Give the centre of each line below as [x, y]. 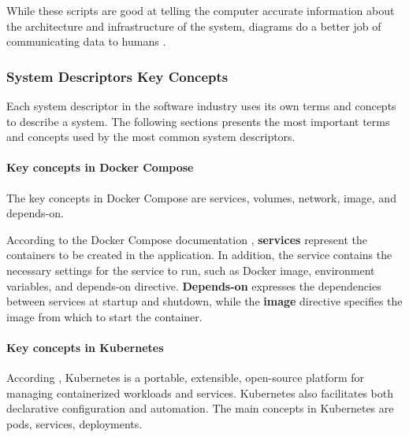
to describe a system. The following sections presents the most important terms [198, 121]
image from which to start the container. [104, 316]
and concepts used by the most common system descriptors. [151, 137]
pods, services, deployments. [74, 423]
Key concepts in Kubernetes [85, 347]
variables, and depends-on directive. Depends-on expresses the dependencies [194, 285]
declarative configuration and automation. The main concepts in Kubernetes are [200, 408]
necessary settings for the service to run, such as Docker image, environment [191, 270]
